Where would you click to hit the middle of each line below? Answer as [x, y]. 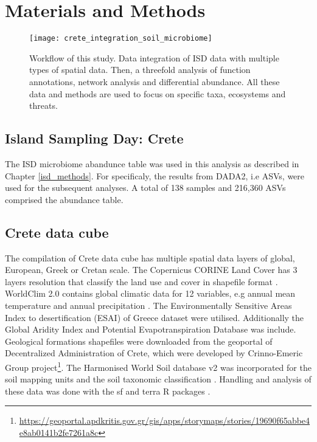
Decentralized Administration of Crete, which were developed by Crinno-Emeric [154, 353]
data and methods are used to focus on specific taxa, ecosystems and [158, 93]
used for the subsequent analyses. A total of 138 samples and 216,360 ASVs [145, 188]
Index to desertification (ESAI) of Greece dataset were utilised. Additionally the [155, 317]
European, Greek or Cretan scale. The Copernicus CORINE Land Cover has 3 [151, 270]
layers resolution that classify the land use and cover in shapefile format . [141, 281]
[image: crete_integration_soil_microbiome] [121, 39]
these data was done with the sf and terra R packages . [108, 391]
